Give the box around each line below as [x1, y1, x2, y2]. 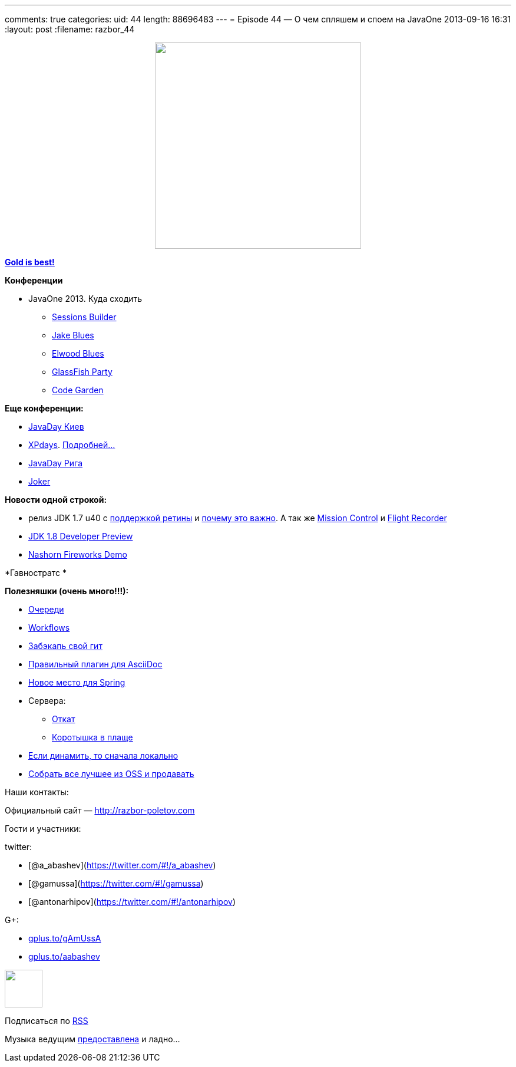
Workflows [28, 623, 70, 633]
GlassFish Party [52, 367, 113, 377]
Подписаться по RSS [5, 1016, 88, 1026]
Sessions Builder [52, 312, 117, 322]
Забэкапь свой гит [28, 641, 102, 651]
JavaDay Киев [28, 421, 84, 432]
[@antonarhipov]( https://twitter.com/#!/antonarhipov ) [28, 897, 236, 907]
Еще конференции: [5, 403, 84, 413]
